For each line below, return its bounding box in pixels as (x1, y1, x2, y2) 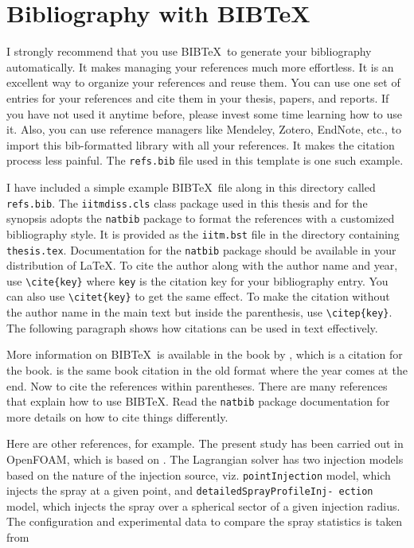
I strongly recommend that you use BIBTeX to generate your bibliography (6, 43, 372, 60)
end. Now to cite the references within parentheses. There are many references (6, 377, 388, 394)
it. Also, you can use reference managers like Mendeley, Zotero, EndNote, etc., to (6, 121, 401, 138)
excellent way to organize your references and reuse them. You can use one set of (6, 74, 400, 91)
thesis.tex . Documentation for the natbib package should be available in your (6, 241, 396, 258)
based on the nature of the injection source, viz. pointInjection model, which (6, 466, 391, 483)
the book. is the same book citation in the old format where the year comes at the (6, 361, 408, 378)
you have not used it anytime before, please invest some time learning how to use (6, 105, 403, 122)
